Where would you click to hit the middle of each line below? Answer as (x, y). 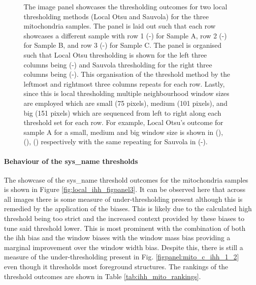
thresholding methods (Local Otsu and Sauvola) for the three (116, 16)
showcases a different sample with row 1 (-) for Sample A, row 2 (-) (125, 35)
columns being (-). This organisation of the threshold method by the (127, 74)
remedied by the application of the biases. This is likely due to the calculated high (128, 208)
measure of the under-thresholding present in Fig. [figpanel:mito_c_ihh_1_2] (122, 257)
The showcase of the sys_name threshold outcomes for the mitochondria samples (126, 179)
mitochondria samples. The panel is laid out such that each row (120, 26)
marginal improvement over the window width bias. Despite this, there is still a (124, 247)
